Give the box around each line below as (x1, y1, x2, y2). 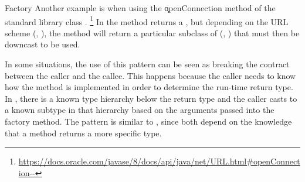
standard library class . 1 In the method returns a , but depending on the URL (5, 13, 289, 28)
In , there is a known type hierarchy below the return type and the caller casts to (5, 92, 297, 104)
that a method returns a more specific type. (5, 126, 162, 139)
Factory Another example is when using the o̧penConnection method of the (5, 2, 276, 13)
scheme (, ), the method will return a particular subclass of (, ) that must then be (5, 26, 300, 39)
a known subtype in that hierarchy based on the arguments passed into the (5, 104, 274, 116)
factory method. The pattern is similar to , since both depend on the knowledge (5, 115, 292, 127)
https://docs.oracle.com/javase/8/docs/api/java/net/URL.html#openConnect (18, 155, 300, 167)
